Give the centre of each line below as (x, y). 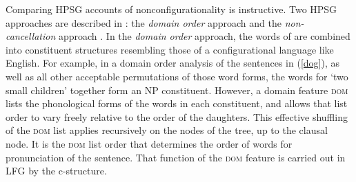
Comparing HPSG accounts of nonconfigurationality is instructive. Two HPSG (171, 9)
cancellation (31, 36)
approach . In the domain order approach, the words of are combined (204, 36)
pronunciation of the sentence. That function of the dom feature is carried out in (176, 157)
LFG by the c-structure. (56, 171)
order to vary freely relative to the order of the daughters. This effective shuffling (177, 116)
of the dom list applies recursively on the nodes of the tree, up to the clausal (167, 130)
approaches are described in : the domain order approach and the (144, 22)
